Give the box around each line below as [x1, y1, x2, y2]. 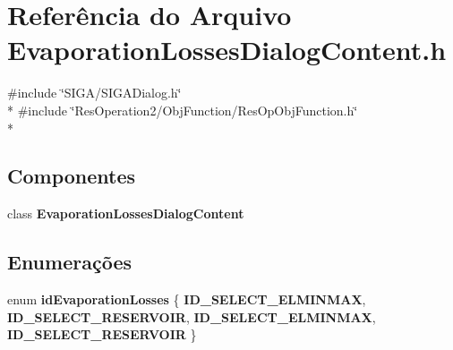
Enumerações [7, 248, 132, 276]
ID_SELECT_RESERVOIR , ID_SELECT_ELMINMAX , [7, 307, 376, 326]
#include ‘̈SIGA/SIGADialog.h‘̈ [7, 83, 182, 102]
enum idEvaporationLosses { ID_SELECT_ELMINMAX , [7, 290, 366, 309]
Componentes [7, 162, 136, 190]
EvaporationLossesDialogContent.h [7, 31, 447, 68]
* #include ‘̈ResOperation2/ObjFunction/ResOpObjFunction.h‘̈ [7, 100, 358, 119]
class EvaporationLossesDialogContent [7, 204, 244, 223]
